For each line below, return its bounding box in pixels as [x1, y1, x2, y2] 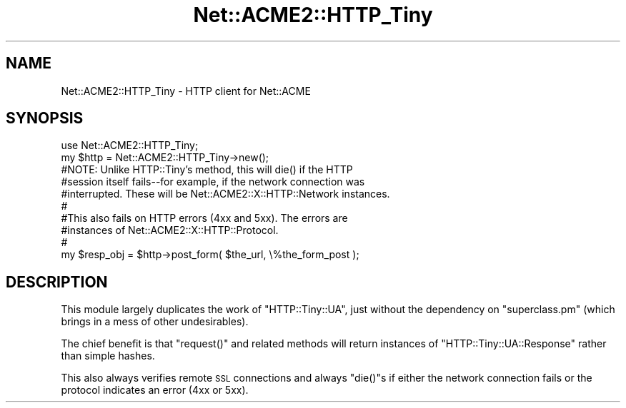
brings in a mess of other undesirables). [61, 315, 249, 328]
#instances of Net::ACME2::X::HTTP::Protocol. [61, 224, 279, 237]
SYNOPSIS [6, 109, 84, 128]
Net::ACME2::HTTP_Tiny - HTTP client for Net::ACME [61, 84, 311, 97]
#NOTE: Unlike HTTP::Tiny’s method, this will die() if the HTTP [61, 163, 353, 176]
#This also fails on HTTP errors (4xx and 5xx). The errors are [61, 212, 348, 225]
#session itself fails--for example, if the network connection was [61, 175, 365, 188]
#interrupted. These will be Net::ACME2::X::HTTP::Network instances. [61, 188, 390, 200]
